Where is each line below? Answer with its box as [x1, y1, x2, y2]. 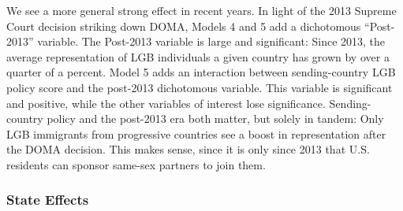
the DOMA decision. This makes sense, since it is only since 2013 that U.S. [6, 141, 370, 157]
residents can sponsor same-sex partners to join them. [6, 156, 266, 172]
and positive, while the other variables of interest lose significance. [6, 94, 326, 111]
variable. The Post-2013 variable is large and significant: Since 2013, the [37, 33, 386, 50]
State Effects [6, 190, 89, 209]
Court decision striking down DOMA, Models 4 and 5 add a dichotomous [6, 17, 361, 34]
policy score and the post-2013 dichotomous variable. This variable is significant [6, 79, 393, 95]
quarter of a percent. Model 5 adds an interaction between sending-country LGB [6, 64, 396, 80]
